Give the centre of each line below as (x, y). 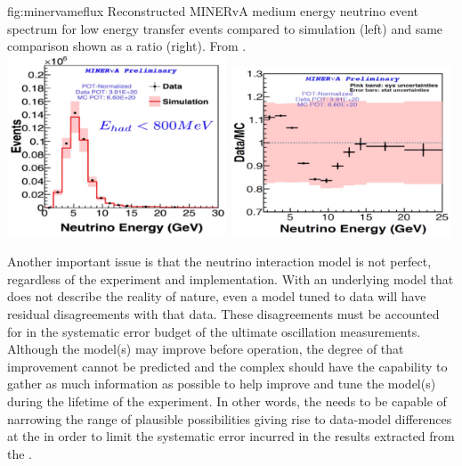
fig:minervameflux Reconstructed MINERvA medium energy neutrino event (213, 11)
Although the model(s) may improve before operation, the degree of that (206, 349)
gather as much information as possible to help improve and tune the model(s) (222, 384)
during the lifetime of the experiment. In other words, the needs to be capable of (227, 401)
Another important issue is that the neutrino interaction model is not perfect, (219, 262)
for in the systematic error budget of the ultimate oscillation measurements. (214, 331)
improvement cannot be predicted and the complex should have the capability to (227, 366)
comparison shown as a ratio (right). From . (127, 46)
